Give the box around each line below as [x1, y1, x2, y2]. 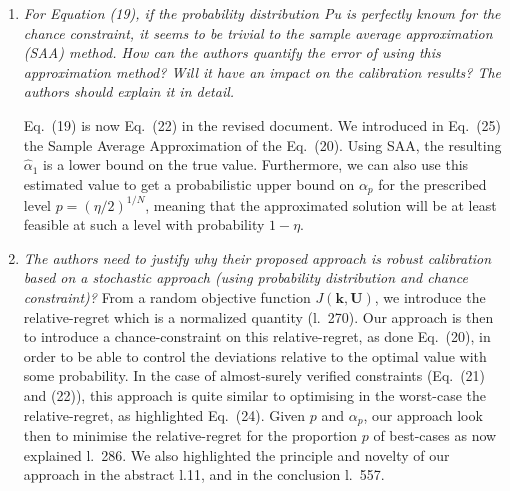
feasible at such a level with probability [23, 214, 265, 235]
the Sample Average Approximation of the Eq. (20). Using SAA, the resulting [23, 134, 502, 155]
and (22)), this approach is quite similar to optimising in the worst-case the [23, 385, 486, 406]
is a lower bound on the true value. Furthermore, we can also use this [43, 154, 469, 175]
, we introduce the [374, 287, 486, 308]
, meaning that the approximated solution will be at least [145, 194, 497, 215]
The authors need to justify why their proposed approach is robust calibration [23, 247, 492, 268]
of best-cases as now [373, 425, 497, 446]
